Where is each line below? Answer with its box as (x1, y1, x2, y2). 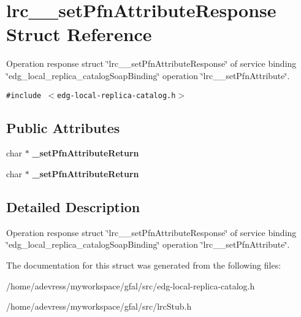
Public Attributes (6, 118, 120, 137)
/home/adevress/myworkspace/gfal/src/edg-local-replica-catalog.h (6, 279, 255, 292)
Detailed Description (6, 197, 140, 216)
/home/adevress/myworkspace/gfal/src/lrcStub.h (6, 300, 192, 313)
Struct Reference (6, 21, 152, 47)
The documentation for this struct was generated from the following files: (6, 258, 281, 271)
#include (6, 91, 42, 100)
